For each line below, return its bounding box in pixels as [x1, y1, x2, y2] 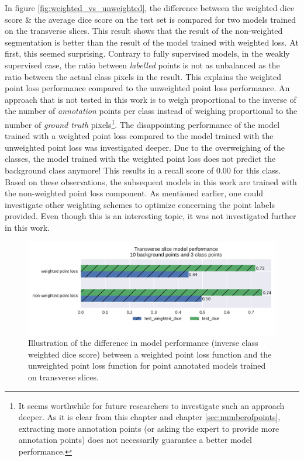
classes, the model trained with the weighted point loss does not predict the [5, 152, 276, 165]
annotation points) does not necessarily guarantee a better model [18, 434, 252, 446]
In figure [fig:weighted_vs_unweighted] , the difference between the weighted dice [5, 2, 295, 13]
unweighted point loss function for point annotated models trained [28, 359, 266, 372]
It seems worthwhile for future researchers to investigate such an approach [18, 399, 285, 411]
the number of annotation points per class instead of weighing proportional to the [5, 105, 298, 117]
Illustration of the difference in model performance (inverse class [28, 337, 258, 349]
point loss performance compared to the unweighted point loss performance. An [5, 82, 290, 94]
